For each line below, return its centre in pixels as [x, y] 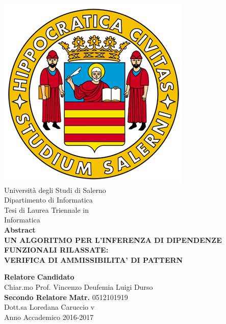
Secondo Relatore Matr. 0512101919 [66, 297]
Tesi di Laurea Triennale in [47, 209]
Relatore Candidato [39, 277]
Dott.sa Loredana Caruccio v [49, 307]
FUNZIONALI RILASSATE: [56, 250]
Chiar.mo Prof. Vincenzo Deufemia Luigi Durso [79, 286]
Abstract [20, 229]
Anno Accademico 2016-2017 [49, 317]
